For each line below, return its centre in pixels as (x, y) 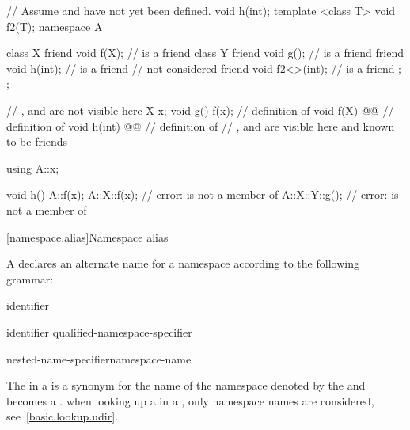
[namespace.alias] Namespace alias (87, 236)
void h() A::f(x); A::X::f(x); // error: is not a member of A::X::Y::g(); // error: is (203, 194)
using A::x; (33, 167)
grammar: (30, 278)
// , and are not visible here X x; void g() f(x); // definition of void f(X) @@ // (200, 110)
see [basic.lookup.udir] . (63, 416)
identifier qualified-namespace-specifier (99, 331)
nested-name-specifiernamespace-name (99, 358)
